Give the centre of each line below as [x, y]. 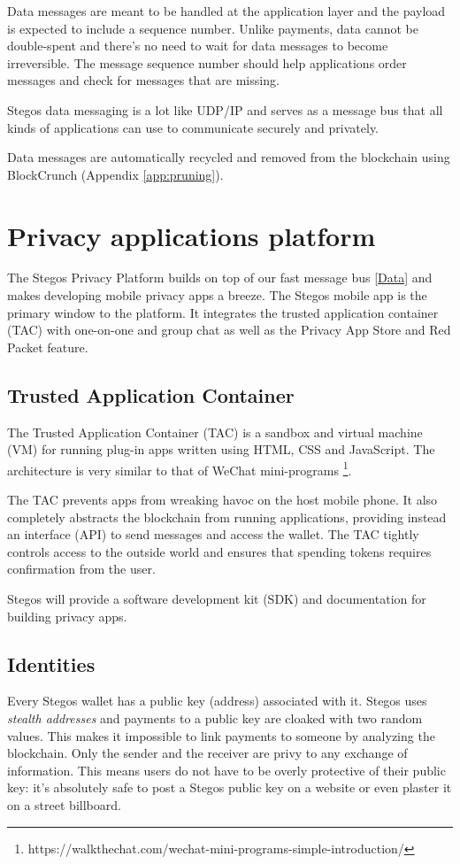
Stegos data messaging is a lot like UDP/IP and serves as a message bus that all [225, 109]
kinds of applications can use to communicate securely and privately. [193, 127]
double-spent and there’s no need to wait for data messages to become [198, 46]
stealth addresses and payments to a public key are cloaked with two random [215, 718]
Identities [51, 663]
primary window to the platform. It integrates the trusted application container [223, 312]
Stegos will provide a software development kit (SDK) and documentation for [217, 599]
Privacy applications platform [192, 235]
